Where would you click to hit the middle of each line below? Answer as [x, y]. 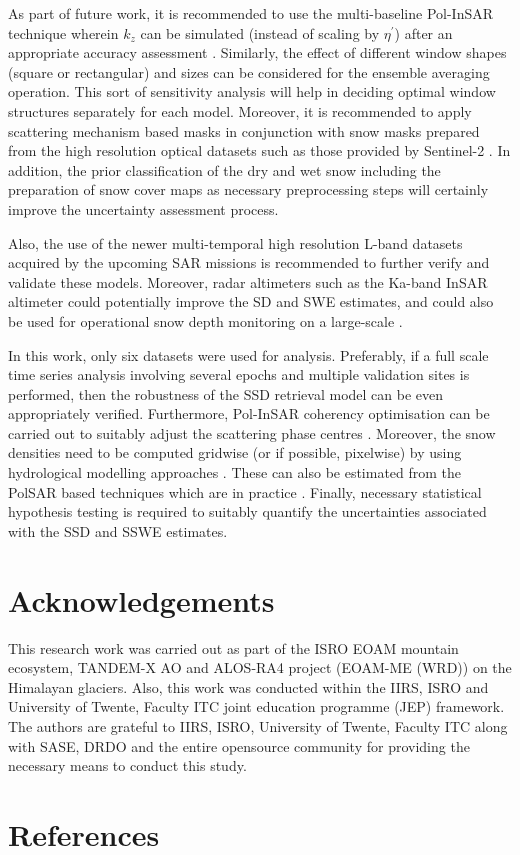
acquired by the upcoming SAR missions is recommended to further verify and [249, 262]
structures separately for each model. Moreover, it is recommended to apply [240, 110]
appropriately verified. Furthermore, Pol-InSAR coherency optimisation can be [249, 413]
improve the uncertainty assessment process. [143, 208]
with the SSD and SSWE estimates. [118, 530]
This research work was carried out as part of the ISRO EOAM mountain [233, 647]
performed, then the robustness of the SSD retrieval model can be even [226, 393]
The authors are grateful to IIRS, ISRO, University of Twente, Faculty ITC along [258, 725]
